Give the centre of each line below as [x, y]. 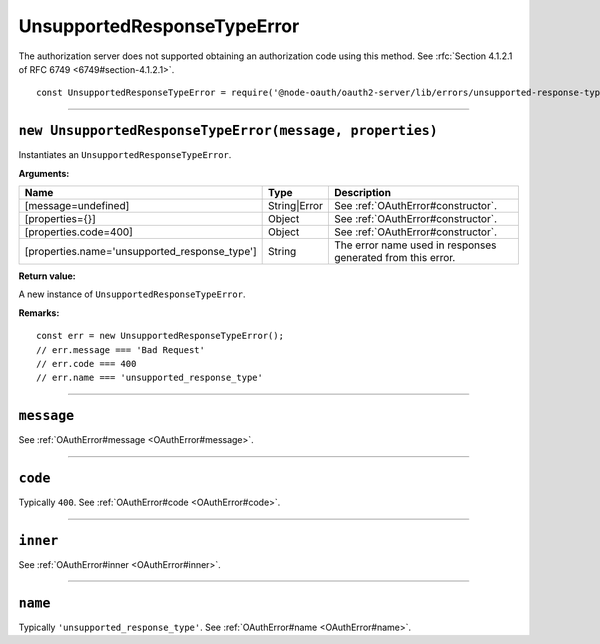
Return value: [47, 276]
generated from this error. [394, 258]
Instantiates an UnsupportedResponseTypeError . [125, 155]
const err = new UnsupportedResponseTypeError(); [160, 336]
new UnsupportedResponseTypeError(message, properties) [228, 131]
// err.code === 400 [86, 363]
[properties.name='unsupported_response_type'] [140, 252]
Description [362, 193]
